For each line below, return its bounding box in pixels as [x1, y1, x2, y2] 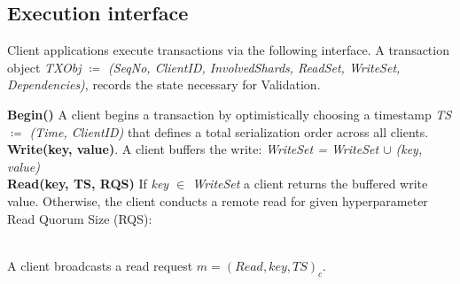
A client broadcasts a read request [7, 256, 193, 274]
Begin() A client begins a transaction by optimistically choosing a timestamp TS [7, 104, 452, 123]
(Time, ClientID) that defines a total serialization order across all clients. [29, 122, 429, 141]
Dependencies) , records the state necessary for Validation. [7, 75, 321, 94]
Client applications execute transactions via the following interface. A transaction [7, 41, 449, 59]
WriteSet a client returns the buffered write [192, 174, 428, 193]
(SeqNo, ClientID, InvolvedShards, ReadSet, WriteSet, [108, 58, 401, 76]
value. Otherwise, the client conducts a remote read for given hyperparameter [7, 191, 428, 210]
